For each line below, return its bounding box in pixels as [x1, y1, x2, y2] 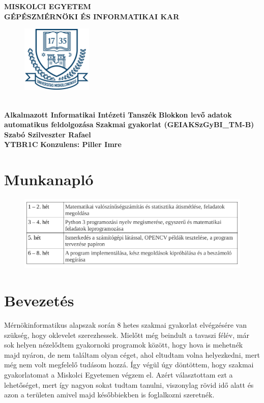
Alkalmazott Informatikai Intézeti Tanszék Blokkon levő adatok [4, 109, 232, 120]
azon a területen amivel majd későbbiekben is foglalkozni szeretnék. [4, 389, 215, 400]
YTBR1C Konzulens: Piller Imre [4, 139, 122, 150]
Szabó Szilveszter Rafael [4, 129, 91, 139]
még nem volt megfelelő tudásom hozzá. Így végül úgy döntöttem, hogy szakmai [4, 359, 254, 370]
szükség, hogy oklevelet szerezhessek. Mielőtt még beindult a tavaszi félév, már [4, 329, 249, 340]
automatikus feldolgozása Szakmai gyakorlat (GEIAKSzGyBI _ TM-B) [4, 119, 254, 130]
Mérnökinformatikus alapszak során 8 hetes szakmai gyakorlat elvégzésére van [4, 320, 247, 330]
